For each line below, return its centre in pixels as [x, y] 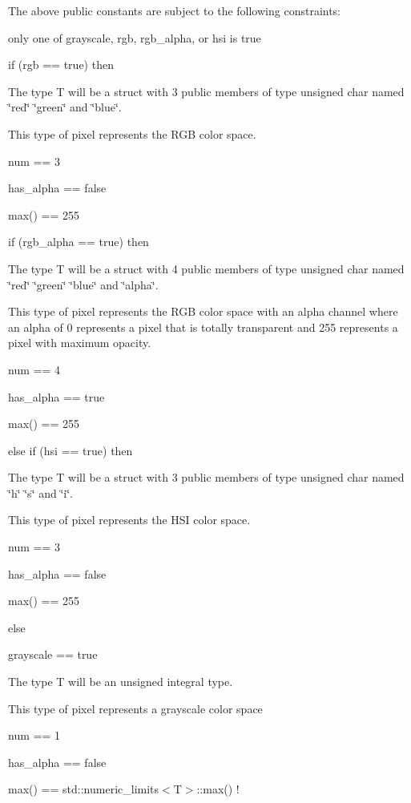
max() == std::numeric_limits [84, 789]
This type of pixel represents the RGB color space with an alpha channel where [203, 311]
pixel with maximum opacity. [80, 343]
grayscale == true [53, 654]
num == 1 [34, 735]
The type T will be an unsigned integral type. [121, 682]
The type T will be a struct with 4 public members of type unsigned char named [206, 268]
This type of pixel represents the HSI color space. [129, 520]
